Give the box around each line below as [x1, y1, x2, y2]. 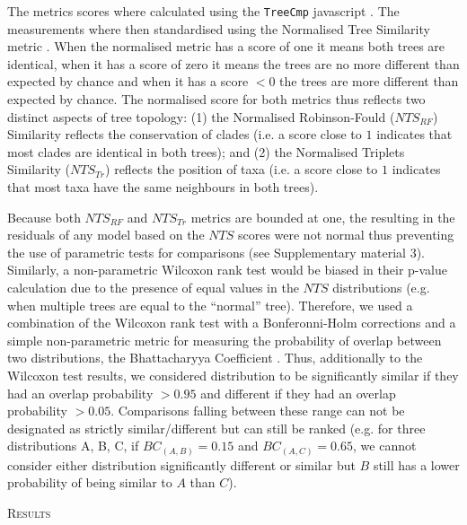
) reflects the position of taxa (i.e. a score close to [105, 160, 378, 179]
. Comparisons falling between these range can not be [110, 401, 405, 420]
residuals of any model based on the [7, 225, 205, 244]
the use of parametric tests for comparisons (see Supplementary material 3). [7, 242, 425, 261]
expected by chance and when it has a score [7, 72, 249, 91]
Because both [7, 207, 81, 226]
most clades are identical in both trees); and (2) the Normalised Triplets [7, 142, 405, 161]
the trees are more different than [279, 72, 459, 91]
